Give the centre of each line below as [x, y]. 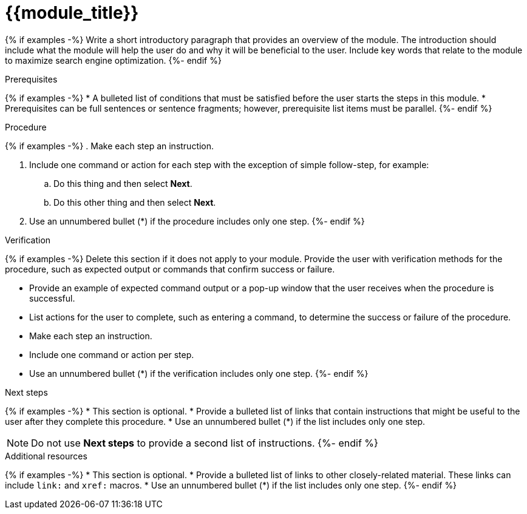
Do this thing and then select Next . [123, 183]
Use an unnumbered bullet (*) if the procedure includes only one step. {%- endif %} [197, 221]
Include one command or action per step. [112, 354]
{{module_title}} [72, 13]
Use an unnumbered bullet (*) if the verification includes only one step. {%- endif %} [199, 373]
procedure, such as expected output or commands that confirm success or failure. [170, 269]
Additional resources [46, 456]
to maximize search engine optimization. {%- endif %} [113, 60]
